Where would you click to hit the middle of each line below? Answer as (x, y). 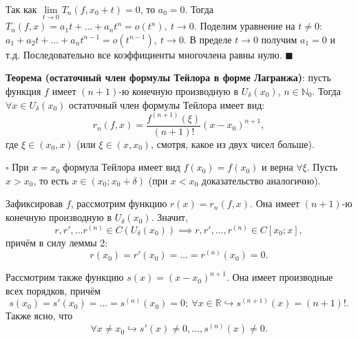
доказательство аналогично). (261, 180)
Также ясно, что (39, 316)
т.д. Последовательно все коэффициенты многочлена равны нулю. (144, 54)
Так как (21, 9)
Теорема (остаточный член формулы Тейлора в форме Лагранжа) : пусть (168, 77)
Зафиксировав (34, 203)
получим (279, 39)
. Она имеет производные (280, 277)
